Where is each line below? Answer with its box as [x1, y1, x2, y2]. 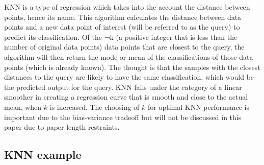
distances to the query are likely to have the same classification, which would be [4, 72, 254, 82]
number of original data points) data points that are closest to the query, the [4, 41, 245, 52]
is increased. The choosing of [49, 101, 140, 112]
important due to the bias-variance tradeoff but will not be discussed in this [4, 111, 242, 122]
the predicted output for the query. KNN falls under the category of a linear [4, 81, 242, 92]
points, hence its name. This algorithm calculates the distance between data [4, 11, 242, 22]
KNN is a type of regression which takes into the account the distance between [4, 2, 250, 12]
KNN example [4, 147, 82, 162]
